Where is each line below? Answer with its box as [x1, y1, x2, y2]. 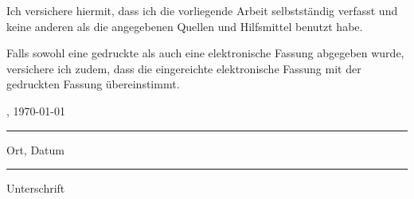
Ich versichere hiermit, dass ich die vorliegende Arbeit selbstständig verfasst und [6, 2, 398, 18]
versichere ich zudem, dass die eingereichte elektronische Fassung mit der [6, 60, 361, 76]
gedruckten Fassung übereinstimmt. [6, 76, 180, 92]
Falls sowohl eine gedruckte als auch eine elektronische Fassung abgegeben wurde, [6, 45, 404, 61]
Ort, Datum [6, 141, 64, 158]
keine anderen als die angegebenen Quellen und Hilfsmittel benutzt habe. [6, 18, 363, 34]
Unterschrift [6, 180, 65, 197]
